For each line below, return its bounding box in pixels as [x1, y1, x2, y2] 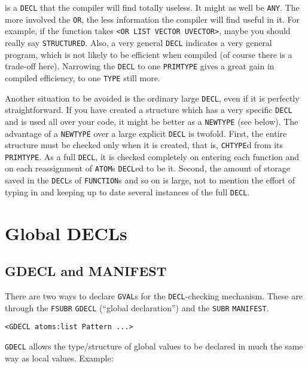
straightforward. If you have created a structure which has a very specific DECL [5, 103, 292, 116]
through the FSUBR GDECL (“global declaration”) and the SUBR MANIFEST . [5, 301, 269, 314]
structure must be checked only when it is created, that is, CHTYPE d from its [5, 139, 283, 151]
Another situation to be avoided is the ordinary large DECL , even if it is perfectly [5, 91, 300, 104]
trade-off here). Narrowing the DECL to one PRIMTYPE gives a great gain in [5, 60, 275, 72]
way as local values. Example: [5, 351, 114, 364]
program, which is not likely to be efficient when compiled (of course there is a [5, 48, 292, 60]
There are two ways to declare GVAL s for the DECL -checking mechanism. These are [5, 290, 303, 302]
